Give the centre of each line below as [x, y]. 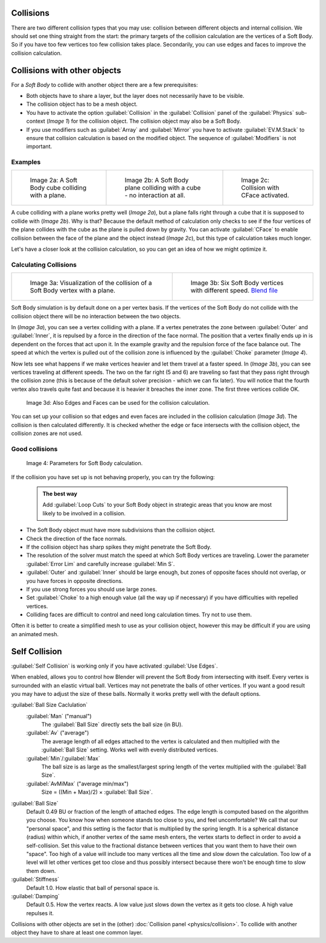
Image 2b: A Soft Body [157, 180]
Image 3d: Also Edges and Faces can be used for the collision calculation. [118, 403]
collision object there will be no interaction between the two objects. [96, 316]
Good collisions [34, 449]
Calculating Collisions [44, 265]
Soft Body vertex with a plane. [73, 291]
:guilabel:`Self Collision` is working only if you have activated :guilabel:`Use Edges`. [114, 666]
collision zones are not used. [47, 433]
